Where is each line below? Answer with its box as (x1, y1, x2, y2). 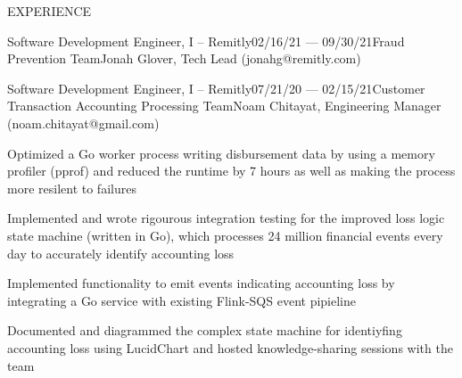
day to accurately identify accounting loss (7, 243, 235, 262)
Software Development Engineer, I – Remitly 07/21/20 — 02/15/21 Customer (7, 78, 425, 97)
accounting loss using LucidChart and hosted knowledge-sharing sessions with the (7, 338, 453, 357)
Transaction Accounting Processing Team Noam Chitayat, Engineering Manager (7, 96, 441, 115)
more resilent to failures (7, 178, 136, 197)
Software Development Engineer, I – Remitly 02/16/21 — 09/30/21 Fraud (7, 31, 405, 50)
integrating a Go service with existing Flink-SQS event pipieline (7, 291, 356, 309)
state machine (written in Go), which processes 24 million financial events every (7, 226, 443, 244)
